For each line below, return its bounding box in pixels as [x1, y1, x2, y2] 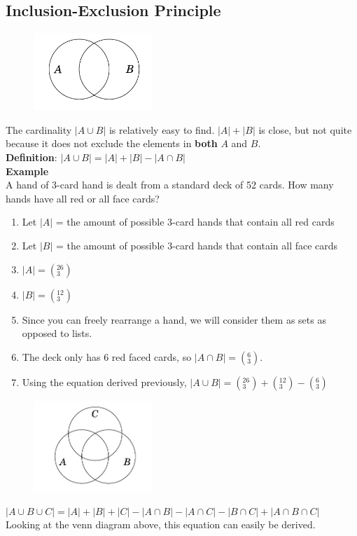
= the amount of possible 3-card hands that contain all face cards [55, 238, 338, 252]
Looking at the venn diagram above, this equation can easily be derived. [6, 517, 316, 532]
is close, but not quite [258, 122, 352, 137]
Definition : [6, 150, 57, 165]
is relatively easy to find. [108, 122, 215, 137]
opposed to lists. [22, 326, 92, 341]
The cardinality [6, 122, 72, 137]
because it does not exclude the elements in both [6, 136, 218, 151]
